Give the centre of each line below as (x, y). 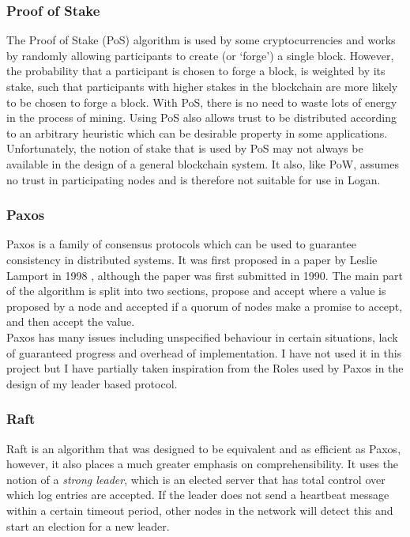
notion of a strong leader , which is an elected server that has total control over (196, 479)
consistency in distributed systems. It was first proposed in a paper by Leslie (192, 259)
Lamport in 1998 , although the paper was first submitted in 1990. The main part (205, 275)
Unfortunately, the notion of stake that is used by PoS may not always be (185, 148)
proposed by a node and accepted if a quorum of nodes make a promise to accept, (205, 306)
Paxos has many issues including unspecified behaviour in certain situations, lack (202, 337)
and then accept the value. (71, 321)
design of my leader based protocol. (92, 383)
